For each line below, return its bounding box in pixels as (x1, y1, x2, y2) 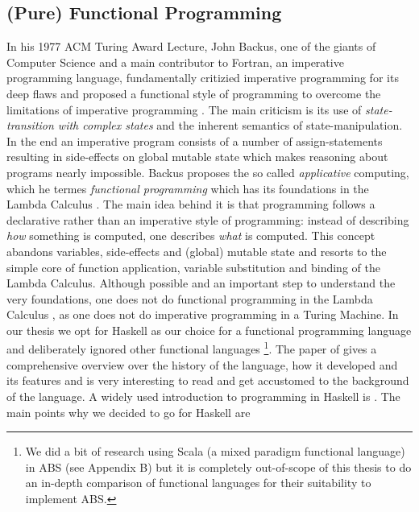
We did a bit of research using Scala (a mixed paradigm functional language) (25, 443, 405, 460)
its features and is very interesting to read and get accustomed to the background (6, 372, 409, 389)
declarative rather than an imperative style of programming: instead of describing (6, 211, 409, 228)
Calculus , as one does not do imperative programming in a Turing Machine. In (6, 306, 399, 323)
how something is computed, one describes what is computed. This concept (6, 227, 375, 244)
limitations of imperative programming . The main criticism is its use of (6, 101, 362, 118)
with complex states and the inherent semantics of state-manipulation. (57, 117, 403, 134)
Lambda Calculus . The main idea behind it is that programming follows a (6, 196, 375, 213)
